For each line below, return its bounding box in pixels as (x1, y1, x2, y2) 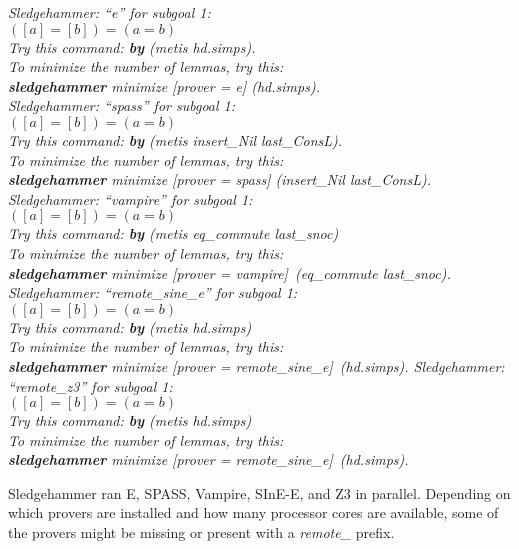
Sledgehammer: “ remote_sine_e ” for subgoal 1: (8, 282, 298, 303)
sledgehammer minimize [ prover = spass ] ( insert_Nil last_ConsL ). (8, 169, 431, 190)
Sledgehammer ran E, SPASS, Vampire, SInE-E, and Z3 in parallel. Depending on (8, 482, 511, 503)
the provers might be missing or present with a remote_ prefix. (8, 522, 395, 543)
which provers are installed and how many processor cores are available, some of (8, 502, 499, 523)
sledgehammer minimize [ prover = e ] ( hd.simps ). (8, 75, 320, 96)
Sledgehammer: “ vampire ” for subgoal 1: (8, 188, 253, 209)
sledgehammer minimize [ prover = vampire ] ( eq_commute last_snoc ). (8, 262, 451, 283)
